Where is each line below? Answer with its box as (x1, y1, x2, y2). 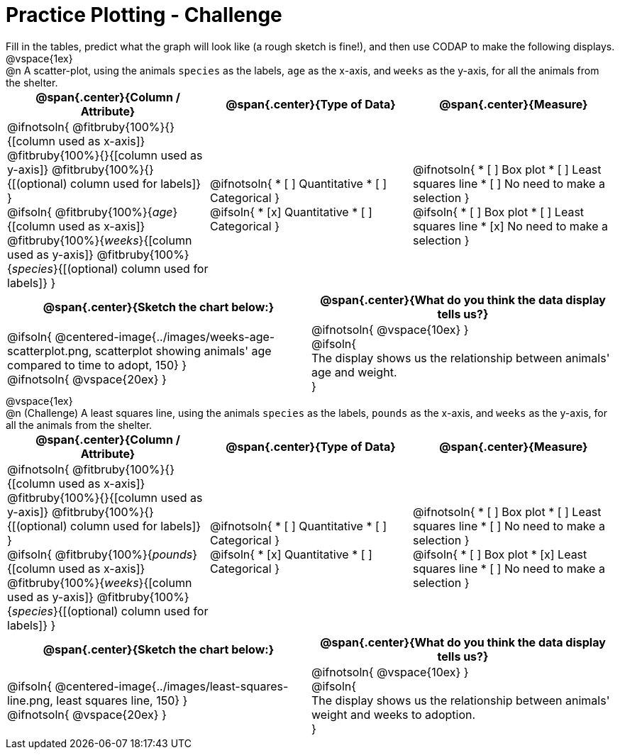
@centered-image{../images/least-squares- (55, 678, 289, 693)
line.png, (7, 693, 53, 708)
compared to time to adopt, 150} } (7, 357, 187, 372)
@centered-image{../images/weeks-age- (55, 329, 275, 344)
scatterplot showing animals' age (94, 343, 272, 358)
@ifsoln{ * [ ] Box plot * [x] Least (412, 547, 587, 561)
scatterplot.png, (7, 343, 92, 358)
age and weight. (311, 364, 397, 379)
